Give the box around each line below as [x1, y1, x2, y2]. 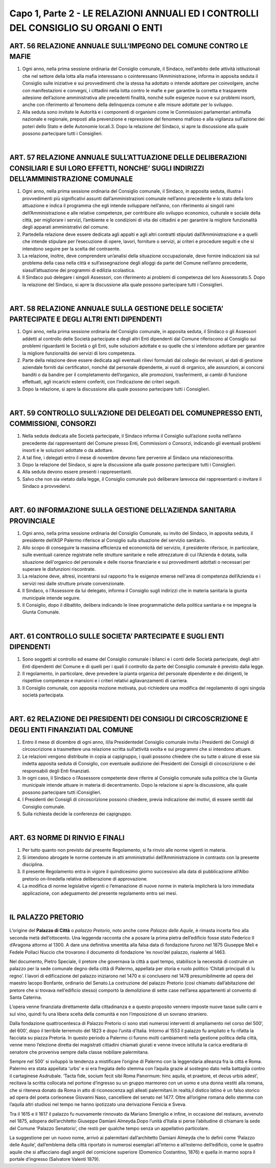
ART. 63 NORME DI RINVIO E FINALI [9, 833, 125, 843]
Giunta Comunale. [22, 609, 60, 615]
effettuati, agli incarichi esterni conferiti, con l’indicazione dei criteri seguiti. [22, 379, 181, 385]
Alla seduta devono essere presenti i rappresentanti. [22, 469, 132, 475]
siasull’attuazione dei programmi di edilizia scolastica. [22, 267, 135, 273]
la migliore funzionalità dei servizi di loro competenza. [22, 350, 136, 356]
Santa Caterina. [9, 994, 42, 1000]
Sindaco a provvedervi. [22, 483, 72, 489]
